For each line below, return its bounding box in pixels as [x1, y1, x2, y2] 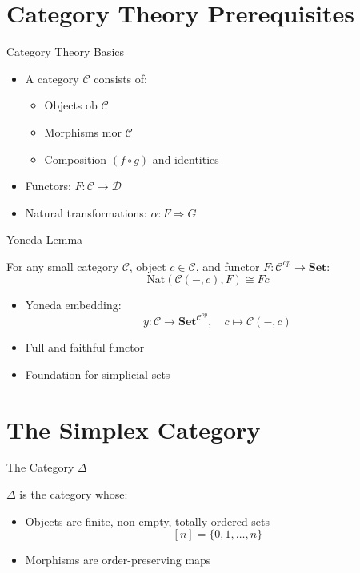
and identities [152, 150, 219, 167]
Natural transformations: [25, 204, 147, 221]
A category [25, 70, 79, 86]
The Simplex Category [6, 412, 261, 445]
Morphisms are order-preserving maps [25, 551, 211, 568]
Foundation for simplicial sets [25, 365, 170, 382]
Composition [44, 150, 107, 167]
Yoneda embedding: [25, 296, 122, 313]
